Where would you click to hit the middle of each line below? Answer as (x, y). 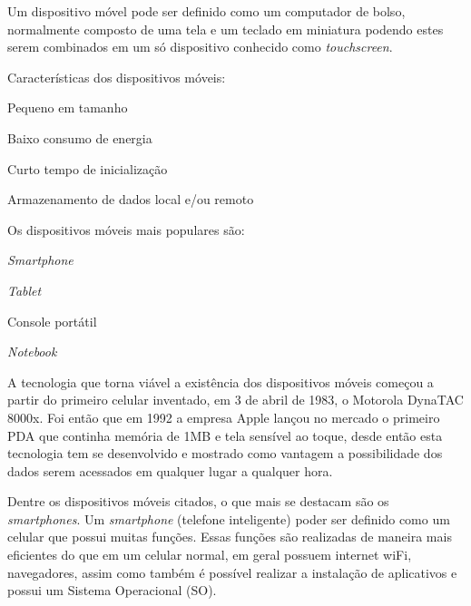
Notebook (32, 352)
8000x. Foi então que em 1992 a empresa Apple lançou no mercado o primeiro (224, 417)
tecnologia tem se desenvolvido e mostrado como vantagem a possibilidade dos (225, 453)
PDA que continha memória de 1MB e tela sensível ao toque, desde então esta (225, 435)
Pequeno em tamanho (68, 108)
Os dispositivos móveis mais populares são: (126, 229)
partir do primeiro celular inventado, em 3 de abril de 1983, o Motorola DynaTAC (235, 400)
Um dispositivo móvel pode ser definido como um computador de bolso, (206, 11)
